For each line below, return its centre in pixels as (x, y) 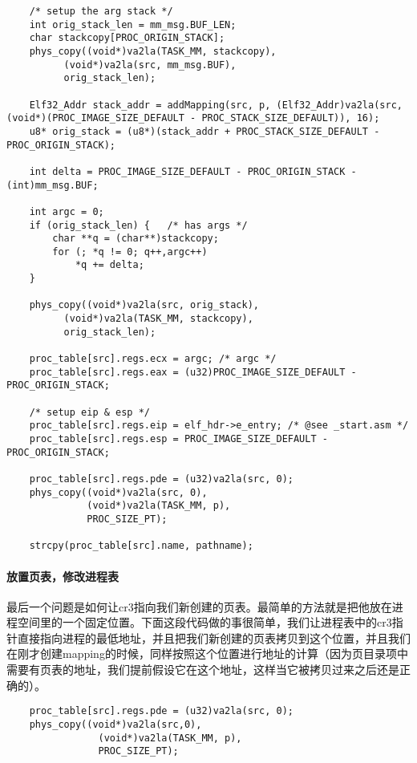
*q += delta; (109, 265)
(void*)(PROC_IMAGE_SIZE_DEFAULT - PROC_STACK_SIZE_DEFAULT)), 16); (193, 118)
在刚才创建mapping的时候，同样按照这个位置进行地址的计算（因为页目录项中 (207, 653)
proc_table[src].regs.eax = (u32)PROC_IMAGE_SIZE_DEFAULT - (193, 372)
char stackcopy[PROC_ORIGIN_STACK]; (127, 38)
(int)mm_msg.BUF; (53, 185)
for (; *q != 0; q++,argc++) (130, 252)
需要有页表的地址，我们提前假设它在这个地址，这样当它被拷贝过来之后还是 (203, 670)
